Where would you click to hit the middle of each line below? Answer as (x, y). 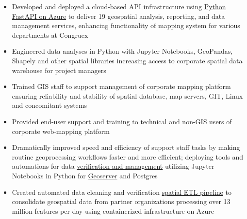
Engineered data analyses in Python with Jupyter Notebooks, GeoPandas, (122, 51)
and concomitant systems (49, 105)
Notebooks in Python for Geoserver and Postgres (85, 175)
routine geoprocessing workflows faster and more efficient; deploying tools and (127, 156)
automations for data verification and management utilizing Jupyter (113, 166)
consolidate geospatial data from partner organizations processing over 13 (121, 201)
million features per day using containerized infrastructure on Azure (113, 211)
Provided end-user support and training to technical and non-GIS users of (122, 121)
